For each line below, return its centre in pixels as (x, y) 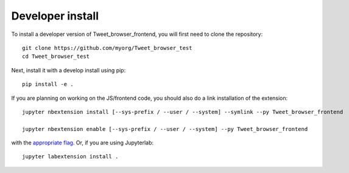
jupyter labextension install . (70, 157)
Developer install (55, 16)
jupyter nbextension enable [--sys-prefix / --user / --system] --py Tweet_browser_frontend (165, 129)
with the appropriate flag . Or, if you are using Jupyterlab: (83, 143)
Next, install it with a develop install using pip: (69, 70)
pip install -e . (48, 84)
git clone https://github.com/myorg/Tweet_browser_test (107, 48)
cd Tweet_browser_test (56, 57)
